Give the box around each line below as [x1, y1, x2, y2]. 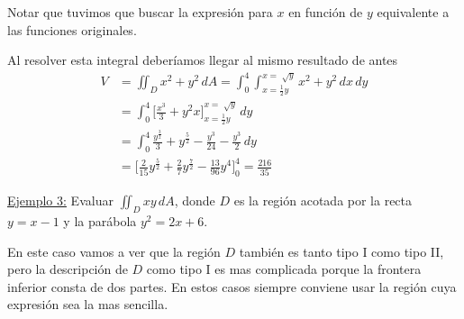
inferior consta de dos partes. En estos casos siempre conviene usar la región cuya [7, 277, 457, 296]
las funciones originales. [7, 20, 137, 39]
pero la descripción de [7, 260, 128, 278]
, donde [174, 191, 215, 210]
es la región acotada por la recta [233, 191, 413, 210]
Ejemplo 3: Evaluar [7, 191, 114, 210]
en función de [288, 3, 363, 21]
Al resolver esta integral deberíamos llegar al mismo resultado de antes [7, 50, 398, 69]
